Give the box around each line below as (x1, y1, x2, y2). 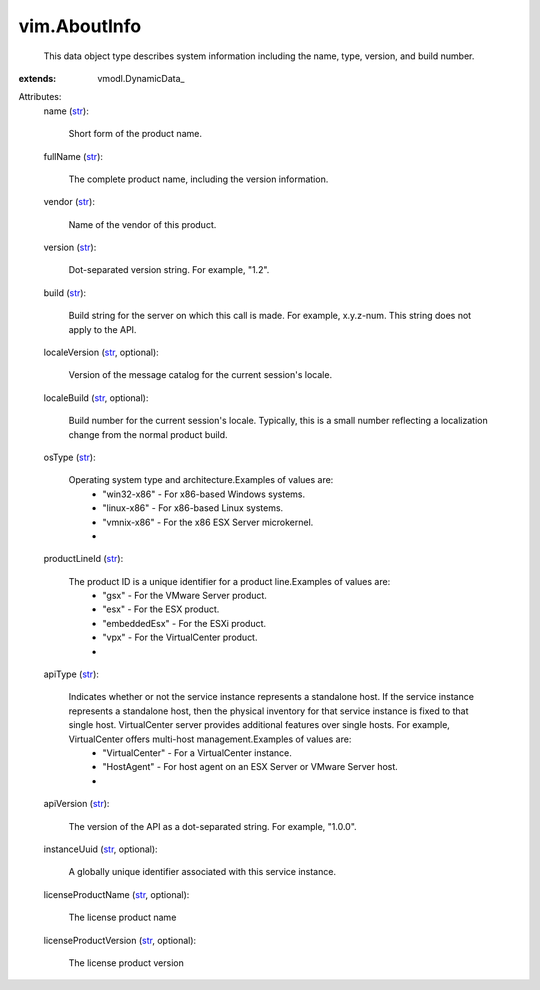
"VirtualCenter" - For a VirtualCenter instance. (102, 747, 292, 759)
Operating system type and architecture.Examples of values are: (68, 474, 334, 486)
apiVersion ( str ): (43, 798, 110, 810)
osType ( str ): (43, 451, 96, 463)
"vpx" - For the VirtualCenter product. (102, 631, 258, 644)
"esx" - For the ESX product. (102, 603, 220, 615)
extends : (18, 72, 57, 84)
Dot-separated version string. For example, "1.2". (68, 264, 270, 276)
